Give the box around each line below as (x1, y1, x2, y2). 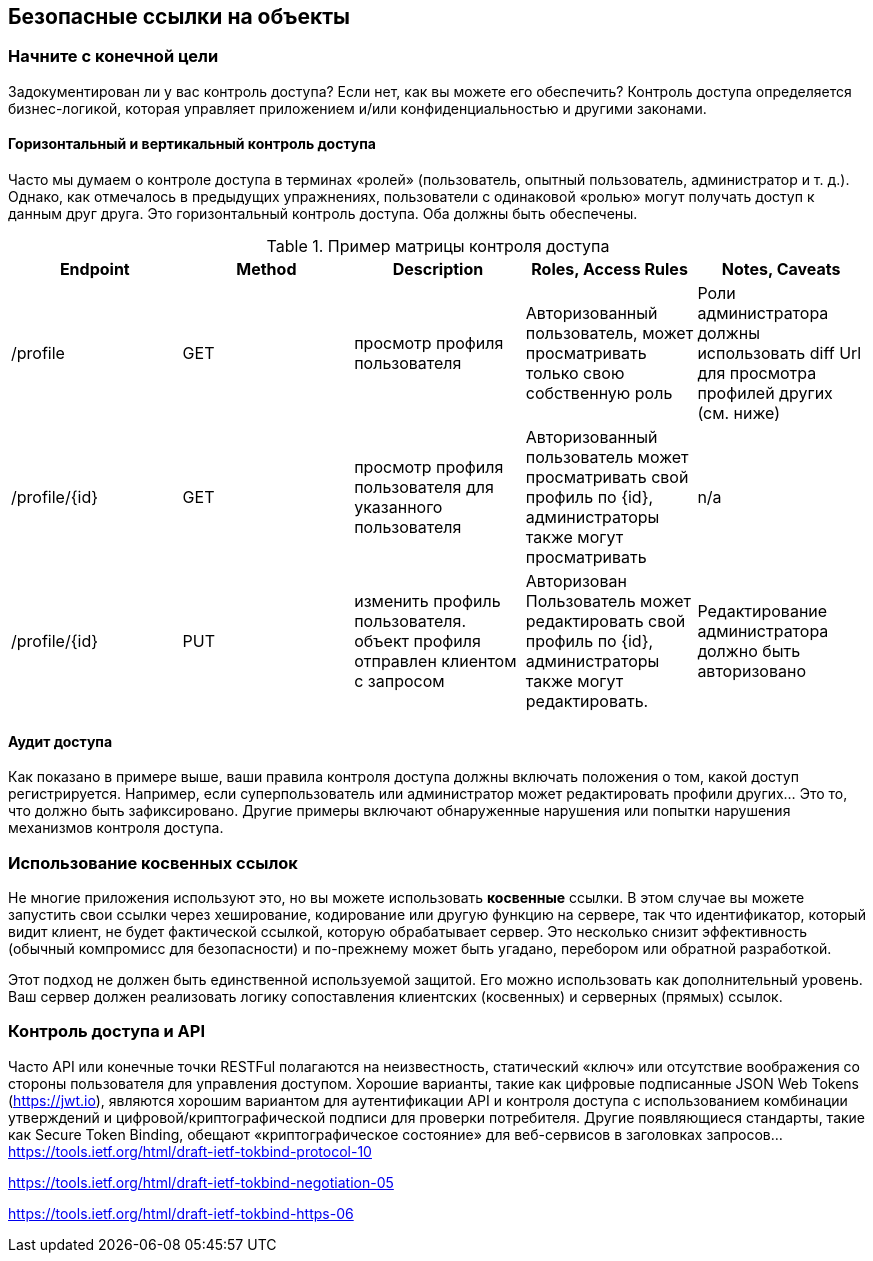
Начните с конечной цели (8, 46, 219, 67)
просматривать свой (525, 467, 689, 488)
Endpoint (59, 259, 130, 280)
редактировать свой (525, 611, 686, 632)
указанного (354, 497, 443, 518)
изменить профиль (354, 591, 501, 612)
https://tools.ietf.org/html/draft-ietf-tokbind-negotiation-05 (8, 1173, 394, 1191)
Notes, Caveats (721, 259, 841, 280)
